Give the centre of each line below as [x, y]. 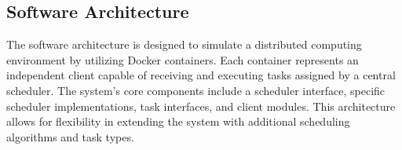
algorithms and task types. [70, 136]
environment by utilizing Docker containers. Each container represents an [183, 59]
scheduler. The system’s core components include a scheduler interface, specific [196, 90]
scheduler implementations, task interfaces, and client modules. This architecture [201, 106]
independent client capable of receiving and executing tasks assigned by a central [201, 75]
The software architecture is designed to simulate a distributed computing [184, 44]
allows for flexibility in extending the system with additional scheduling [178, 121]
